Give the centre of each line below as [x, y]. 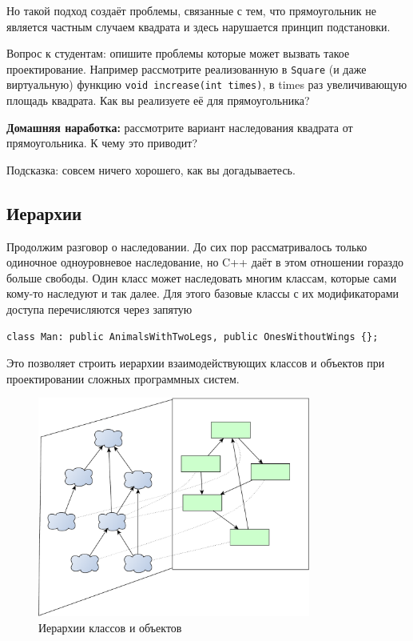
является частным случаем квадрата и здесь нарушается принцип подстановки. [199, 26]
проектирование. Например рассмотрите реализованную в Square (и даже [187, 68]
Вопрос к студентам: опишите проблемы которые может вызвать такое [178, 53]
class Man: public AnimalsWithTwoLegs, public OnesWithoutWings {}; [193, 337]
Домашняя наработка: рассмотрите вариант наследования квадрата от [180, 127]
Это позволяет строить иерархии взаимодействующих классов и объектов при [196, 363]
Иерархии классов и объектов [110, 627]
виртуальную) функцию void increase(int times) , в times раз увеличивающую [207, 84]
